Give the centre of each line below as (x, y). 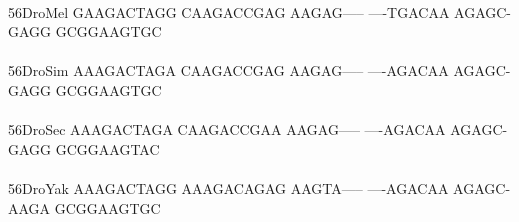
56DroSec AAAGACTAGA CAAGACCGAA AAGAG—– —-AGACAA (227, 129)
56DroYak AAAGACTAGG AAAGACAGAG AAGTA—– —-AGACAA (228, 187)
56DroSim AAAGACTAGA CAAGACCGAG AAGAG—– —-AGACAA (228, 70)
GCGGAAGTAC (107, 148)
